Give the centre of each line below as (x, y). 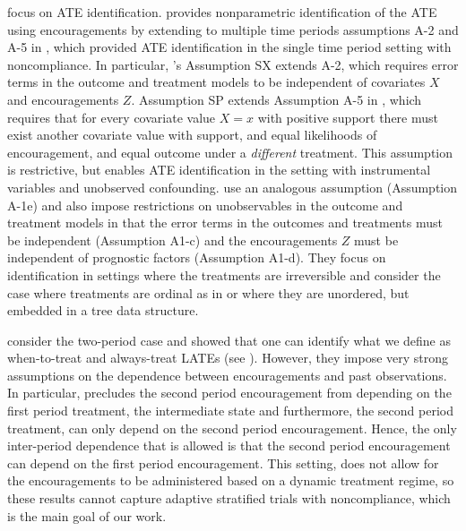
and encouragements (63, 99)
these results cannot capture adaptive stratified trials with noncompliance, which (229, 498)
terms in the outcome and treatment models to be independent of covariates (216, 82)
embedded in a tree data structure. (103, 310)
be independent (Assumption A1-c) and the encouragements (173, 240)
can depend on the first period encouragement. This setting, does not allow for (223, 462)
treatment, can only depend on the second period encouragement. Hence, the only (232, 428)
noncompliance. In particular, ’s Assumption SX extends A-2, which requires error (233, 64)
